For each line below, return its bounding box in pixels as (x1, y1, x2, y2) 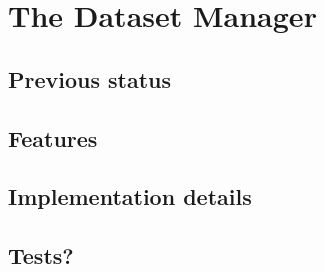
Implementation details (8, 181, 252, 212)
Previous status (8, 63, 172, 94)
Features (8, 122, 98, 153)
